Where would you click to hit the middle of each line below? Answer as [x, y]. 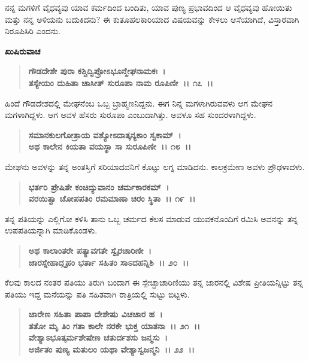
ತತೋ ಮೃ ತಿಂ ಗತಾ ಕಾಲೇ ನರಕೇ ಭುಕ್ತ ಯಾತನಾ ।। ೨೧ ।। [114, 325]
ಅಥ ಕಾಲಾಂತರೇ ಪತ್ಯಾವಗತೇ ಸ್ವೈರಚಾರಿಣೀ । [90, 250]
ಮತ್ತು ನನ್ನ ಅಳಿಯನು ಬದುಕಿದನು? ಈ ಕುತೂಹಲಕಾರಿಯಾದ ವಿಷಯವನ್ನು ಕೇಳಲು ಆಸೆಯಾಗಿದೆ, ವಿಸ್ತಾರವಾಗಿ [152, 19]
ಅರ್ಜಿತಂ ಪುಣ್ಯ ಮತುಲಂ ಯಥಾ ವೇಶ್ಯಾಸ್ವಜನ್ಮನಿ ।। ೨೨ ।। [111, 349]
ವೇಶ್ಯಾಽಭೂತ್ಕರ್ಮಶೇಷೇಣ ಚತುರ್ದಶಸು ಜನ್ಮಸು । [98, 337]
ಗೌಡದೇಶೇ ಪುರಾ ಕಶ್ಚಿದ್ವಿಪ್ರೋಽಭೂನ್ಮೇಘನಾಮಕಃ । [97, 71]
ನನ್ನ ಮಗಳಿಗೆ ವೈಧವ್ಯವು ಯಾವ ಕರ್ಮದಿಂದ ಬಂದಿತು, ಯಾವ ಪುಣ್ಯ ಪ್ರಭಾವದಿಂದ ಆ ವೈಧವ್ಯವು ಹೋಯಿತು [149, 7]
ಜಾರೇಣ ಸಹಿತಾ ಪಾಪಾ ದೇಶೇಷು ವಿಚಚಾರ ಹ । [96, 314]
